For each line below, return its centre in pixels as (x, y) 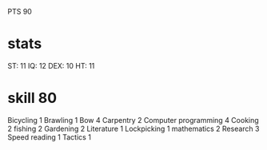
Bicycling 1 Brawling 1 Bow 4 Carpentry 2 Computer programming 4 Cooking (133, 120)
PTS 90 (20, 12)
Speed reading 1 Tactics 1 (49, 137)
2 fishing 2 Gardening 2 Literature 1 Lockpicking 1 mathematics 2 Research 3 (133, 128)
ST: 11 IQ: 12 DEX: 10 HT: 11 (51, 65)
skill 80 (32, 98)
